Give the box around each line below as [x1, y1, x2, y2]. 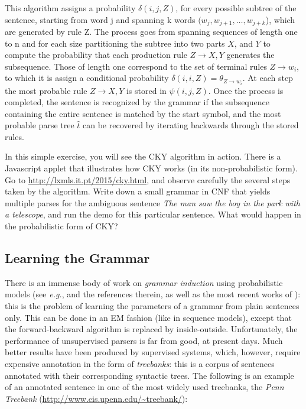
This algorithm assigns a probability [5, 2, 136, 14]
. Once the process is [208, 84, 284, 96]
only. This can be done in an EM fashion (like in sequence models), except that [5, 311, 292, 323]
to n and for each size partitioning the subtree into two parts [5, 37, 225, 49]
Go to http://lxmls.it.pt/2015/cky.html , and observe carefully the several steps [5, 173, 291, 186]
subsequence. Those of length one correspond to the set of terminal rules [5, 60, 267, 72]
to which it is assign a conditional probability [5, 72, 169, 84]
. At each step [242, 72, 293, 84]
